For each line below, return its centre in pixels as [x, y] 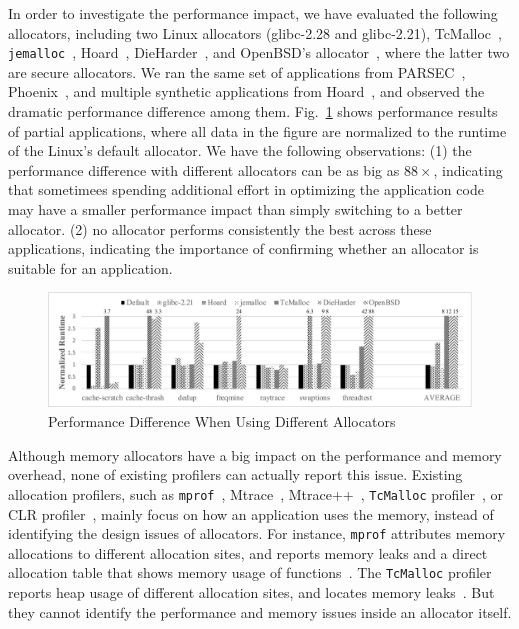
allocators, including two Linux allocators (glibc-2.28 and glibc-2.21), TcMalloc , [255, 32]
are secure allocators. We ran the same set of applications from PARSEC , [237, 71]
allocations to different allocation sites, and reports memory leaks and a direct [248, 552]
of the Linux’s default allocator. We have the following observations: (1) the [240, 150]
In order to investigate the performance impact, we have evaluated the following [253, 13]
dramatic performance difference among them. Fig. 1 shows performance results [253, 111]
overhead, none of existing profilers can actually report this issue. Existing [235, 474]
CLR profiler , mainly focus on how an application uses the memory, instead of [251, 513]
